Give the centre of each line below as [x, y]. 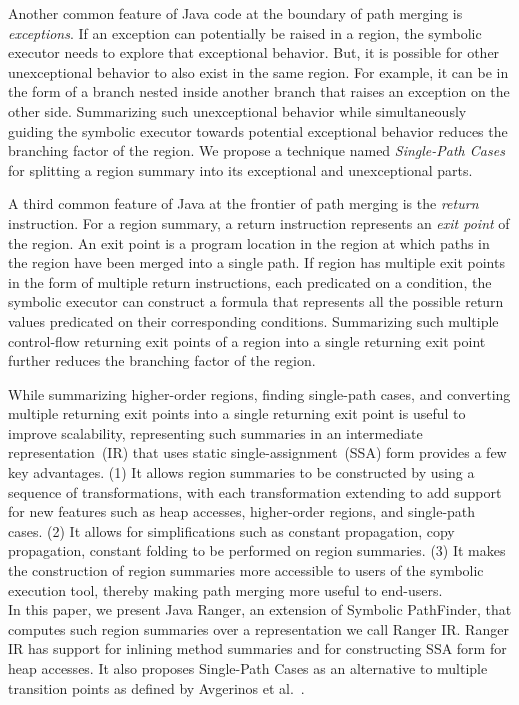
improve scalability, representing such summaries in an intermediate [215, 432]
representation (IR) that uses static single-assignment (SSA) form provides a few [257, 452]
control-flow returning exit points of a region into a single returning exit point [247, 340]
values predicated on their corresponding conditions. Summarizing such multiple [253, 320]
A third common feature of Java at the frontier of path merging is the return [243, 203]
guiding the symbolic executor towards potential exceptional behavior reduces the [258, 130]
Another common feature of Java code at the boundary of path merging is [235, 13]
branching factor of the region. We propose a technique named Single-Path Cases [256, 150]
